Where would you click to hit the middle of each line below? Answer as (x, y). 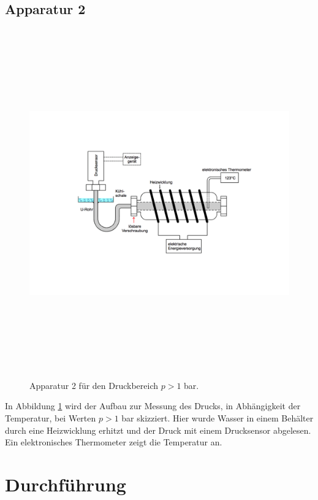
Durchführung (66, 484)
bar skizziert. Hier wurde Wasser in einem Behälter (218, 417)
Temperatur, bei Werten (51, 417)
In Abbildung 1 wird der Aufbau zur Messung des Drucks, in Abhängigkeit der (153, 406)
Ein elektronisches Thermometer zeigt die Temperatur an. (114, 442)
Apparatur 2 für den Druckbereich (94, 385)
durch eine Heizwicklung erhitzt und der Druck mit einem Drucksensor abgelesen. (158, 430)
